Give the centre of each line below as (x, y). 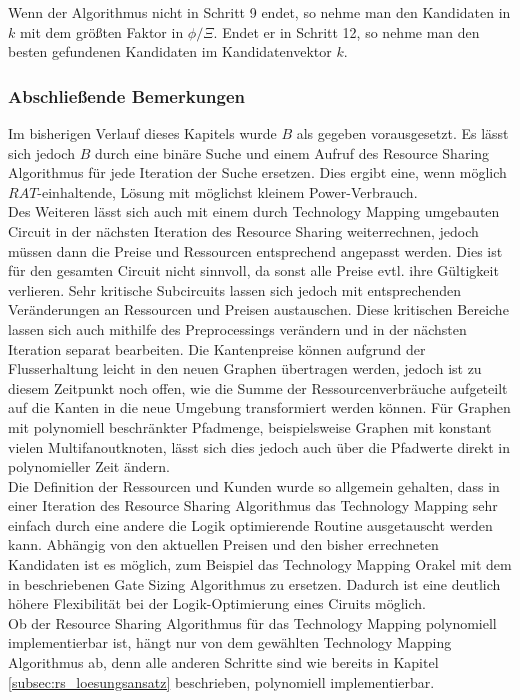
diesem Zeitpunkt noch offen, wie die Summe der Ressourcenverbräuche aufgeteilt (258, 387)
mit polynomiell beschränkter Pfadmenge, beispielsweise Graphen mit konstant (250, 426)
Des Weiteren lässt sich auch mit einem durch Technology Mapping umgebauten (254, 211)
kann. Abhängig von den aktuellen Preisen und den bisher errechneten (223, 544)
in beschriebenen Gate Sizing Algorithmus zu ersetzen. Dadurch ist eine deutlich (254, 583)
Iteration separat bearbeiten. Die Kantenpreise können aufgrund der (217, 348)
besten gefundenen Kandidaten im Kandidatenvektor (170, 51)
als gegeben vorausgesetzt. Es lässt (402, 133)
